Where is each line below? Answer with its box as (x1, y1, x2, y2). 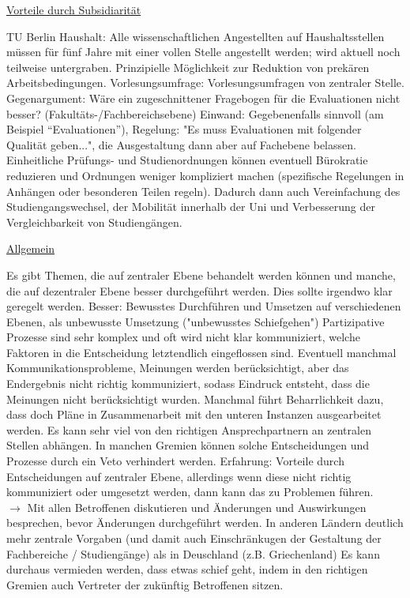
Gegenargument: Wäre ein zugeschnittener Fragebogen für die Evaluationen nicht (6, 89, 401, 106)
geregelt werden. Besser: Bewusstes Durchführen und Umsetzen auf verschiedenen (6, 298, 401, 314)
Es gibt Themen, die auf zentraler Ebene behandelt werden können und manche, (6, 266, 396, 283)
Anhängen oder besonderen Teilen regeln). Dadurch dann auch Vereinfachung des (6, 182, 401, 199)
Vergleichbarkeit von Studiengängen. (6, 213, 182, 230)
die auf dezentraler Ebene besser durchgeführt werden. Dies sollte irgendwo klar (6, 282, 393, 299)
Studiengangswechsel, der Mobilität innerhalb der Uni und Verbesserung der (6, 198, 375, 215)
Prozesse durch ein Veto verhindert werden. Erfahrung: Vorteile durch (6, 453, 344, 469)
